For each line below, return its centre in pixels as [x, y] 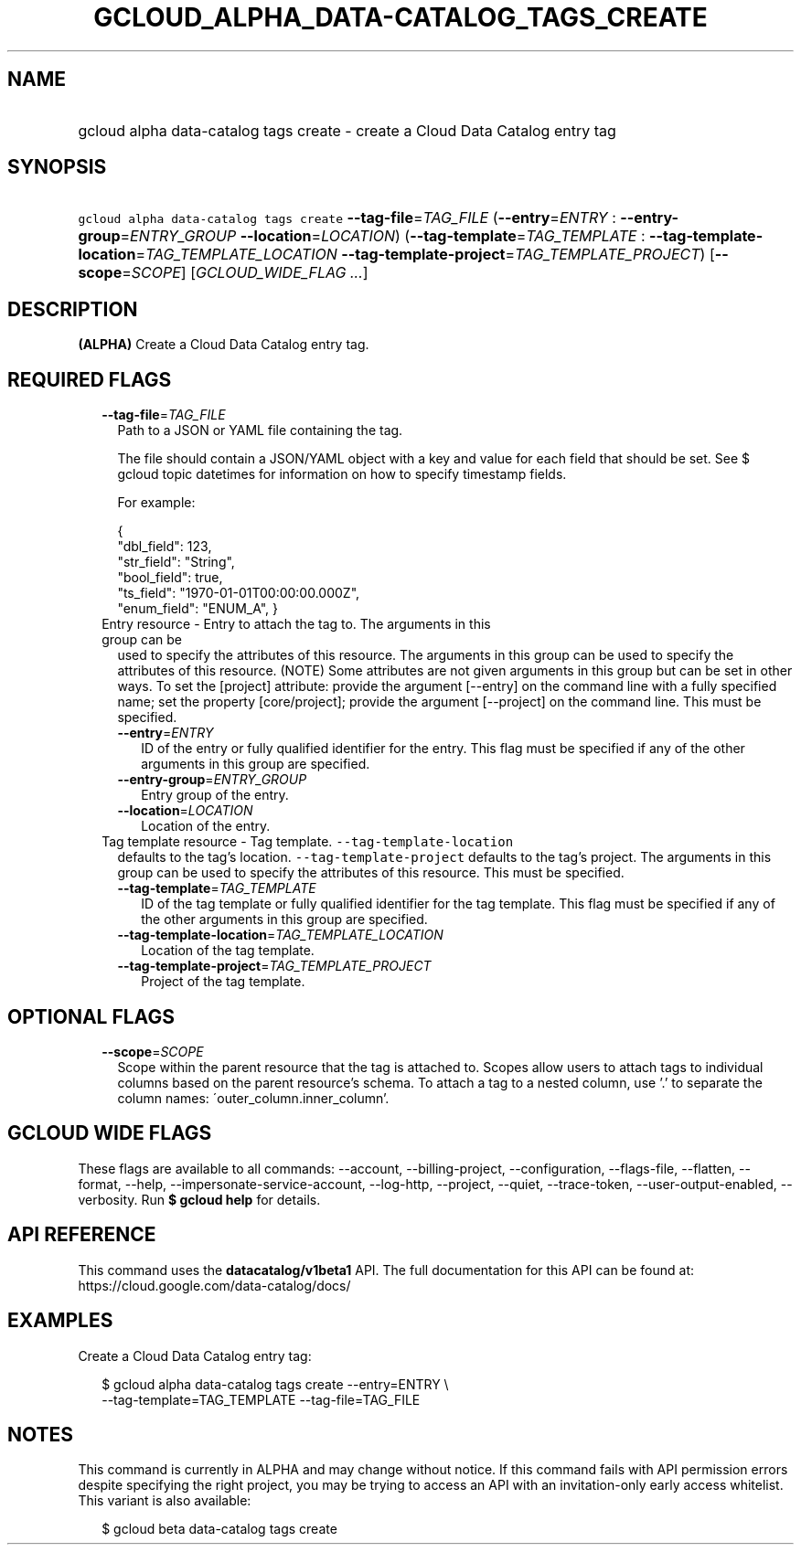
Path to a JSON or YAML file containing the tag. [260, 431]
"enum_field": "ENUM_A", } [198, 609]
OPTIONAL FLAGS [91, 1016]
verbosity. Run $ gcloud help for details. [199, 1199]
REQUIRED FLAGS [90, 379]
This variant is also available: [165, 1501]
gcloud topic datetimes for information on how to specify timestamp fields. [342, 474]
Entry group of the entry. [215, 795]
